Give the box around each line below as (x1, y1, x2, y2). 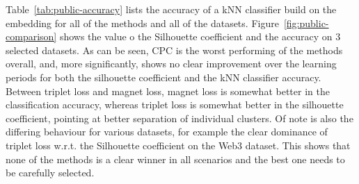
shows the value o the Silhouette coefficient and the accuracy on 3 (59, 29, 341, 44)
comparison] (6, 29, 57, 44)
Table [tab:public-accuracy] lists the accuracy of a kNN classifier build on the (6, 2, 337, 16)
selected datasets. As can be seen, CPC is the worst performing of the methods (6, 42, 343, 57)
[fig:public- (283, 15, 329, 30)
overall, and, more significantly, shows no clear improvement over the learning (6, 56, 337, 71)
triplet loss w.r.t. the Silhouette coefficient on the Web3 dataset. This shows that (6, 137, 351, 152)
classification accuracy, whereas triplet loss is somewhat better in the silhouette (6, 97, 344, 112)
